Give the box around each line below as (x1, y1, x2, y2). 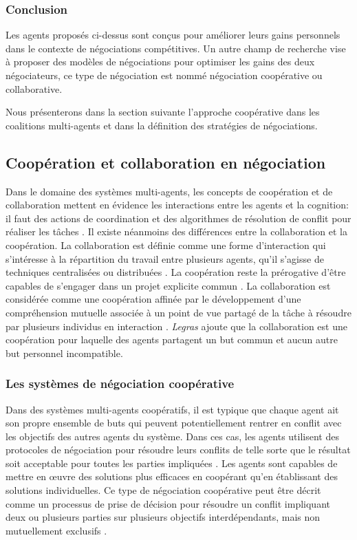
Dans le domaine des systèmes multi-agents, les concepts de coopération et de (6, 184, 333, 198)
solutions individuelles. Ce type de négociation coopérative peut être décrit (6, 483, 321, 497)
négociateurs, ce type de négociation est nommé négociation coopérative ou (6, 68, 323, 82)
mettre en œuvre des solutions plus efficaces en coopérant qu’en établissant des (6, 469, 338, 484)
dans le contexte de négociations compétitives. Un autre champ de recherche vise (6, 41, 346, 55)
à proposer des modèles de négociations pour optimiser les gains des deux (6, 54, 315, 69)
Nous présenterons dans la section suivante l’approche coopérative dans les (6, 105, 320, 119)
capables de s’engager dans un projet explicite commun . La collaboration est (6, 278, 331, 292)
